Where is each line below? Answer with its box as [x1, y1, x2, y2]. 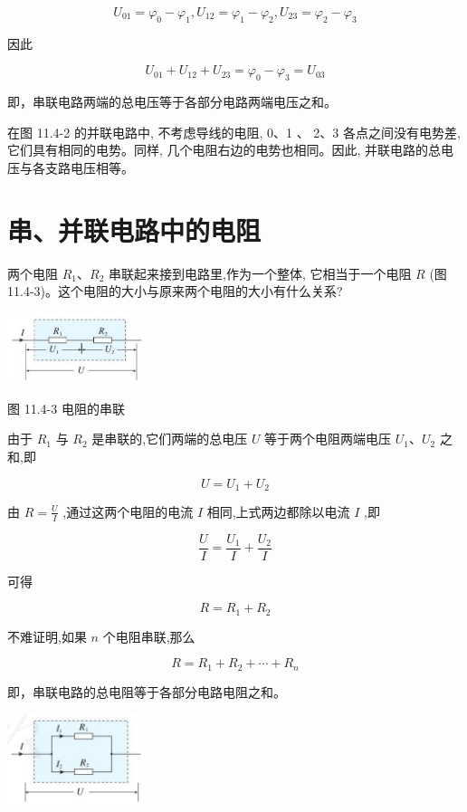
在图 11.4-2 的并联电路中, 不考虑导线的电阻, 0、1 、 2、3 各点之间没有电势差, [7, 122, 461, 141]
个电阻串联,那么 [102, 626, 195, 645]
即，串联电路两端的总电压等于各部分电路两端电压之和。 [7, 92, 337, 111]
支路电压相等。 [44, 158, 134, 177]
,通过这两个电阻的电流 [62, 502, 194, 521]
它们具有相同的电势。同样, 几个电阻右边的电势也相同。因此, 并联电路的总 [7, 140, 442, 159]
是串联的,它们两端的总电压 [91, 429, 248, 448]
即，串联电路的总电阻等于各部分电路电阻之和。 [7, 682, 286, 701]
